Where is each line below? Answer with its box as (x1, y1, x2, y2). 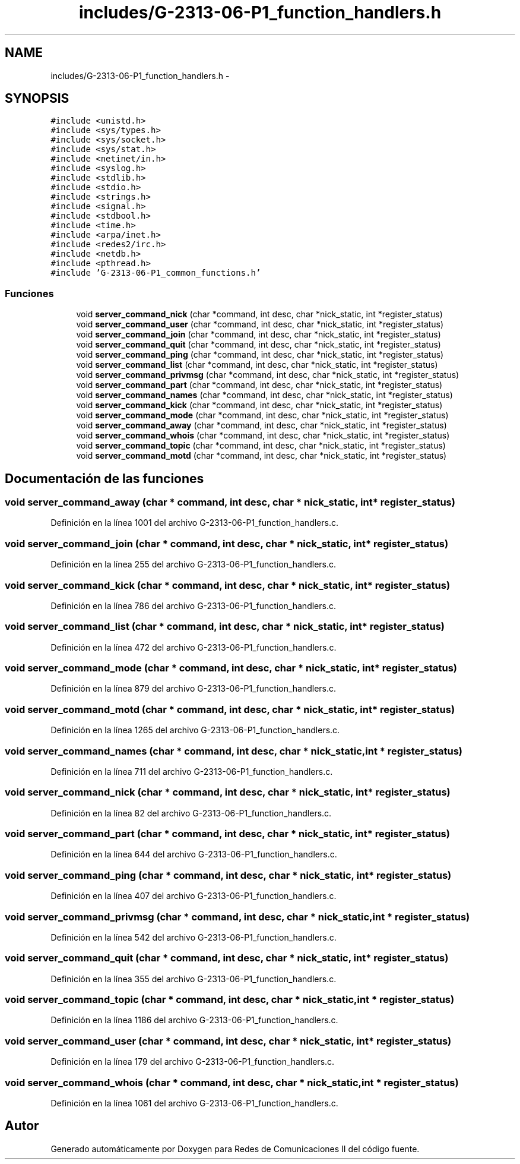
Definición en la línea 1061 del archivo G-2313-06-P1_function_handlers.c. (50, 1097, 338, 1108)
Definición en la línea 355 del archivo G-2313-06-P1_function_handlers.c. (50, 973, 337, 984)
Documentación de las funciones (5, 471, 204, 486)
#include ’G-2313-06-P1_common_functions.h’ (50, 268, 261, 278)
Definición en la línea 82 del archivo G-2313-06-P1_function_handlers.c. (50, 807, 332, 818)
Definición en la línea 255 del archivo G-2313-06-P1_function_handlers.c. (50, 559, 337, 570)
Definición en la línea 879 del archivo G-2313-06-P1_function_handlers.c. (50, 683, 337, 694)
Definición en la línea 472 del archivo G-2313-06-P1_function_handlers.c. (50, 642, 337, 652)
